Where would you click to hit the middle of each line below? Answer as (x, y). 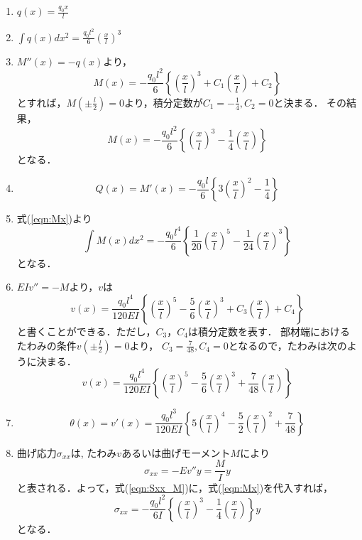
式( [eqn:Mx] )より (54, 218)
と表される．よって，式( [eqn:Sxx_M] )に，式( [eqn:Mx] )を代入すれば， (175, 487)
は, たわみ (94, 452)
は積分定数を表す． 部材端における (269, 331)
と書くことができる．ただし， (86, 331)
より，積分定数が (163, 102)
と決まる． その (310, 102)
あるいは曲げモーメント (176, 452)
